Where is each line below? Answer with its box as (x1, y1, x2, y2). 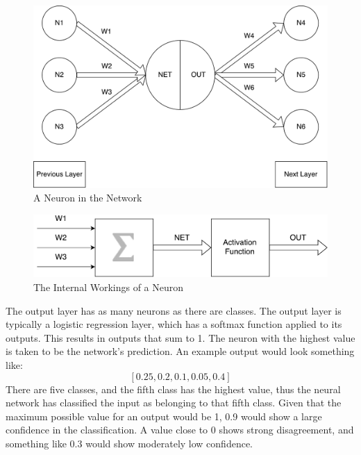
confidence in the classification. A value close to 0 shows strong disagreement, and (6, 422, 354, 437)
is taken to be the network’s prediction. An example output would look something (6, 344, 355, 358)
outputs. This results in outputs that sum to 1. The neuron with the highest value (6, 330, 355, 345)
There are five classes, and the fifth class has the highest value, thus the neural (6, 381, 341, 396)
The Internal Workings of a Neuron (33, 279, 184, 294)
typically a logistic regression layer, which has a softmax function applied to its (6, 317, 342, 331)
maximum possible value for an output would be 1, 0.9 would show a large (6, 408, 322, 423)
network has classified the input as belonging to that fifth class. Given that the (6, 395, 342, 410)
